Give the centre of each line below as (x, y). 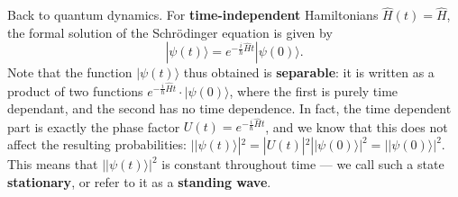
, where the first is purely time (314, 90)
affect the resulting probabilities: (97, 144)
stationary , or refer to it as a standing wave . (139, 181)
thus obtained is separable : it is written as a (309, 72)
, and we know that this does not (357, 126)
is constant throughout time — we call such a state (303, 164)
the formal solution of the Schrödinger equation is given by (170, 32)
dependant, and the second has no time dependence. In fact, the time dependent (229, 108)
